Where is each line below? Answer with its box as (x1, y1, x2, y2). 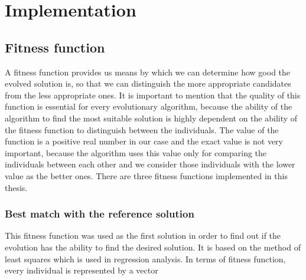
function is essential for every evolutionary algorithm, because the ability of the (5, 100, 292, 113)
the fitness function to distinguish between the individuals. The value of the (5, 123, 279, 136)
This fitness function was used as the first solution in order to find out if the (5, 229, 281, 242)
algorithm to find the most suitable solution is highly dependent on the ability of (5, 111, 298, 124)
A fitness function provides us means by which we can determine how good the (5, 65, 291, 78)
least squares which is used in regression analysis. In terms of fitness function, (5, 252, 286, 265)
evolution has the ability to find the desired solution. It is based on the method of (5, 241, 301, 253)
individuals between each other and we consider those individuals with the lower (5, 158, 295, 170)
